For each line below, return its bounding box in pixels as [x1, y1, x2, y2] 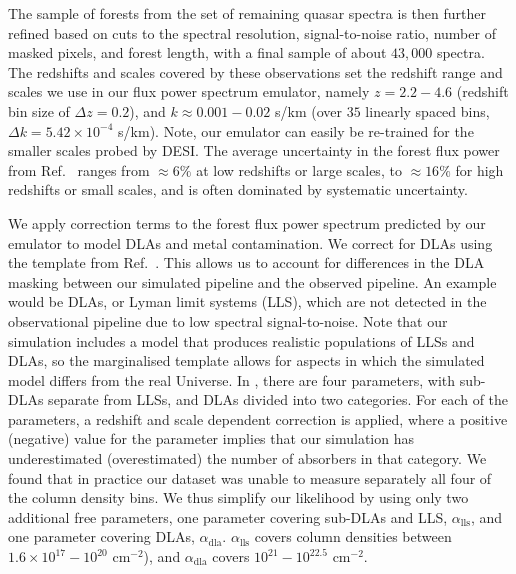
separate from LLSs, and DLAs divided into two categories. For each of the [48, 389, 509, 410]
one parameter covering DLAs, [8, 526, 195, 547]
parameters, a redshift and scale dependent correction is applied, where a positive [8, 408, 508, 429]
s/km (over [275, 100, 343, 121]
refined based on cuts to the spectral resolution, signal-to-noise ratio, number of [8, 22, 496, 43]
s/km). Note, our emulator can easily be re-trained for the [118, 120, 474, 141]
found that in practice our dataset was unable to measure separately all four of [8, 467, 492, 488]
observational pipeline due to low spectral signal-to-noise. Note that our [8, 310, 448, 331]
